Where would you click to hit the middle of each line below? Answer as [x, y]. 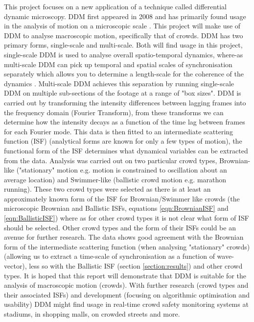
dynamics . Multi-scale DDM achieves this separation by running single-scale [119, 83]
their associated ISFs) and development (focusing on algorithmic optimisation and [127, 294]
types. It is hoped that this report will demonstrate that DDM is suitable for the [125, 275]
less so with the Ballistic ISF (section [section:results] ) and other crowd [136, 266]
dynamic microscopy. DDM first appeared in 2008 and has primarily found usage [125, 16]
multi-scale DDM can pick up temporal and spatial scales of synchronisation [118, 64]
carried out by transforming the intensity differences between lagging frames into [125, 102]
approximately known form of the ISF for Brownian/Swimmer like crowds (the [122, 198]
